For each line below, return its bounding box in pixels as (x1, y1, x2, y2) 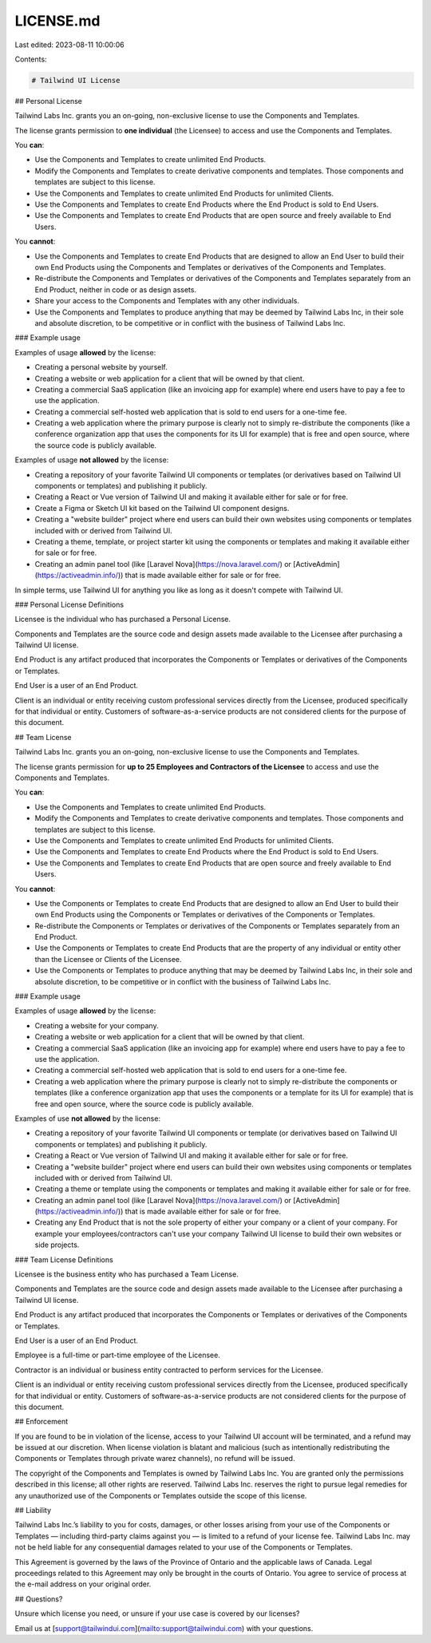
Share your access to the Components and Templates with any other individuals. (34, 296, 299, 306)
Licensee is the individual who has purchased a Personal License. (14, 615, 231, 624)
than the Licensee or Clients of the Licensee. (34, 954, 183, 964)
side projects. (34, 1240, 80, 1249)
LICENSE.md (14, 12, 101, 30)
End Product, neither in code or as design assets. (34, 284, 197, 295)
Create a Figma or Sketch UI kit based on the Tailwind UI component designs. (34, 503, 290, 513)
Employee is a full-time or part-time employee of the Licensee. (14, 1350, 221, 1360)
